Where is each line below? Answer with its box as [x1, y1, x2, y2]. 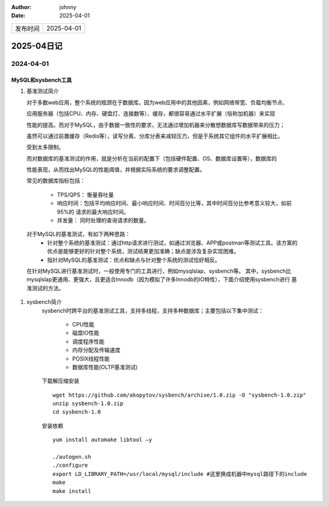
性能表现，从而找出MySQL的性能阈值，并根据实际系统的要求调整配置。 [26, 166, 205, 173]
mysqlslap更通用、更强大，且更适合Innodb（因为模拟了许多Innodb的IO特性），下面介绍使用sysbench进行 [26, 276, 291, 283]
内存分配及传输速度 [72, 347, 121, 354]
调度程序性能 [72, 337, 105, 345]
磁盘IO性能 [72, 329, 100, 337]
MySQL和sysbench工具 [11, 76, 73, 84]
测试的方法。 [31, 284, 64, 292]
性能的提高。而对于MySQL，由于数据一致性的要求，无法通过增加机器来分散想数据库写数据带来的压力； [26, 121, 286, 128]
